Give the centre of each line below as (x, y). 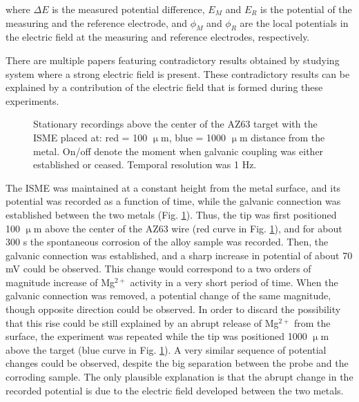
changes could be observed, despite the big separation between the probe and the (177, 363)
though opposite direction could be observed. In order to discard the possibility (173, 309)
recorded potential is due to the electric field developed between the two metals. (175, 390)
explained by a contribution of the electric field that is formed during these (164, 87)
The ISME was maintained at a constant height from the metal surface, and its (173, 187)
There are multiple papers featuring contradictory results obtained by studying (173, 60)
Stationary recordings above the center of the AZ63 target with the (175, 124)
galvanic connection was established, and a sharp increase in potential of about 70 (179, 255)
